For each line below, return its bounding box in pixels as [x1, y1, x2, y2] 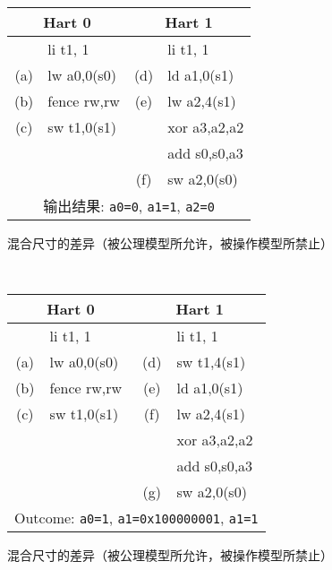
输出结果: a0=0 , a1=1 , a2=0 [43, 194, 215, 216]
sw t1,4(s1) [176, 350, 246, 372]
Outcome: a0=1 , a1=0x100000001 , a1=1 [14, 506, 259, 528]
